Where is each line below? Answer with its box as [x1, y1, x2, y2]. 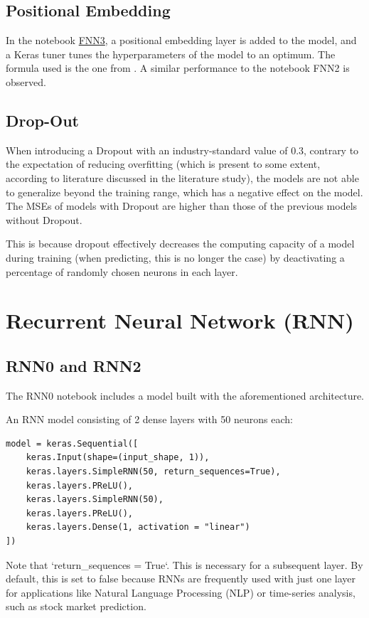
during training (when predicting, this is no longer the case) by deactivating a [6, 250, 345, 265]
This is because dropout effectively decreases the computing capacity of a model [6, 236, 355, 251]
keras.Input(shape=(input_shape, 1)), [26, 452, 210, 463]
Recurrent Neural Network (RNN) [6, 306, 354, 335]
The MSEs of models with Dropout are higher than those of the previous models [6, 198, 358, 213]
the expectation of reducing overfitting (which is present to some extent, [6, 156, 321, 171]
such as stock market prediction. [6, 599, 146, 614]
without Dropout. [6, 212, 82, 227]
